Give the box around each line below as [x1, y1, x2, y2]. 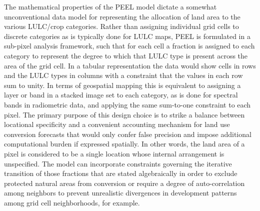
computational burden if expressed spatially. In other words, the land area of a [4, 138, 245, 149]
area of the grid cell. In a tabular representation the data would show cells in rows [4, 60, 256, 70]
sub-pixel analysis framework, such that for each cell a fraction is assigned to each [4, 40, 255, 51]
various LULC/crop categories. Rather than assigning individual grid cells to [4, 21, 239, 31]
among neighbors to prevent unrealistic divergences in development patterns [4, 187, 237, 198]
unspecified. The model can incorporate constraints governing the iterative [4, 158, 232, 168]
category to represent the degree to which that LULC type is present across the [4, 50, 248, 60]
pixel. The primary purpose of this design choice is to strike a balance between [4, 109, 245, 119]
